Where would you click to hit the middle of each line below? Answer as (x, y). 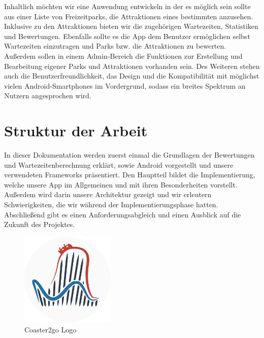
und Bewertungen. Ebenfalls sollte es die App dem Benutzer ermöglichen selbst (127, 36)
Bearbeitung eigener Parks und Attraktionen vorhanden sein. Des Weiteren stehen (132, 66)
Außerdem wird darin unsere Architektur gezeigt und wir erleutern (108, 194)
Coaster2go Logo (51, 329)
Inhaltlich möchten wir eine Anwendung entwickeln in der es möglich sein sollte (127, 6)
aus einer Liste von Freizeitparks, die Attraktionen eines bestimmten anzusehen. (129, 16)
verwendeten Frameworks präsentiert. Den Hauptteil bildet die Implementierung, (130, 175)
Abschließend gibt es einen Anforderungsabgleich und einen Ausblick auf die (123, 214)
